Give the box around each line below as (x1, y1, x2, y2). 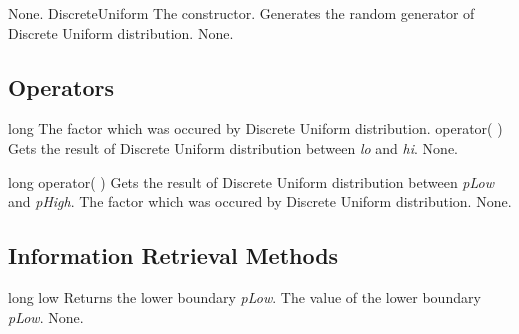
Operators (8, 71, 114, 102)
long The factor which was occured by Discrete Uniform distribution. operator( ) (8, 118, 503, 139)
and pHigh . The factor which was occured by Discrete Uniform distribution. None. (8, 191, 512, 212)
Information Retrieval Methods (8, 240, 339, 271)
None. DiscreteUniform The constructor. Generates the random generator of (8, 3, 475, 23)
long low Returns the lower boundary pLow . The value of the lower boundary (8, 286, 481, 307)
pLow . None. (8, 306, 84, 327)
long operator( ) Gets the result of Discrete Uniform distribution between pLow (8, 171, 494, 192)
